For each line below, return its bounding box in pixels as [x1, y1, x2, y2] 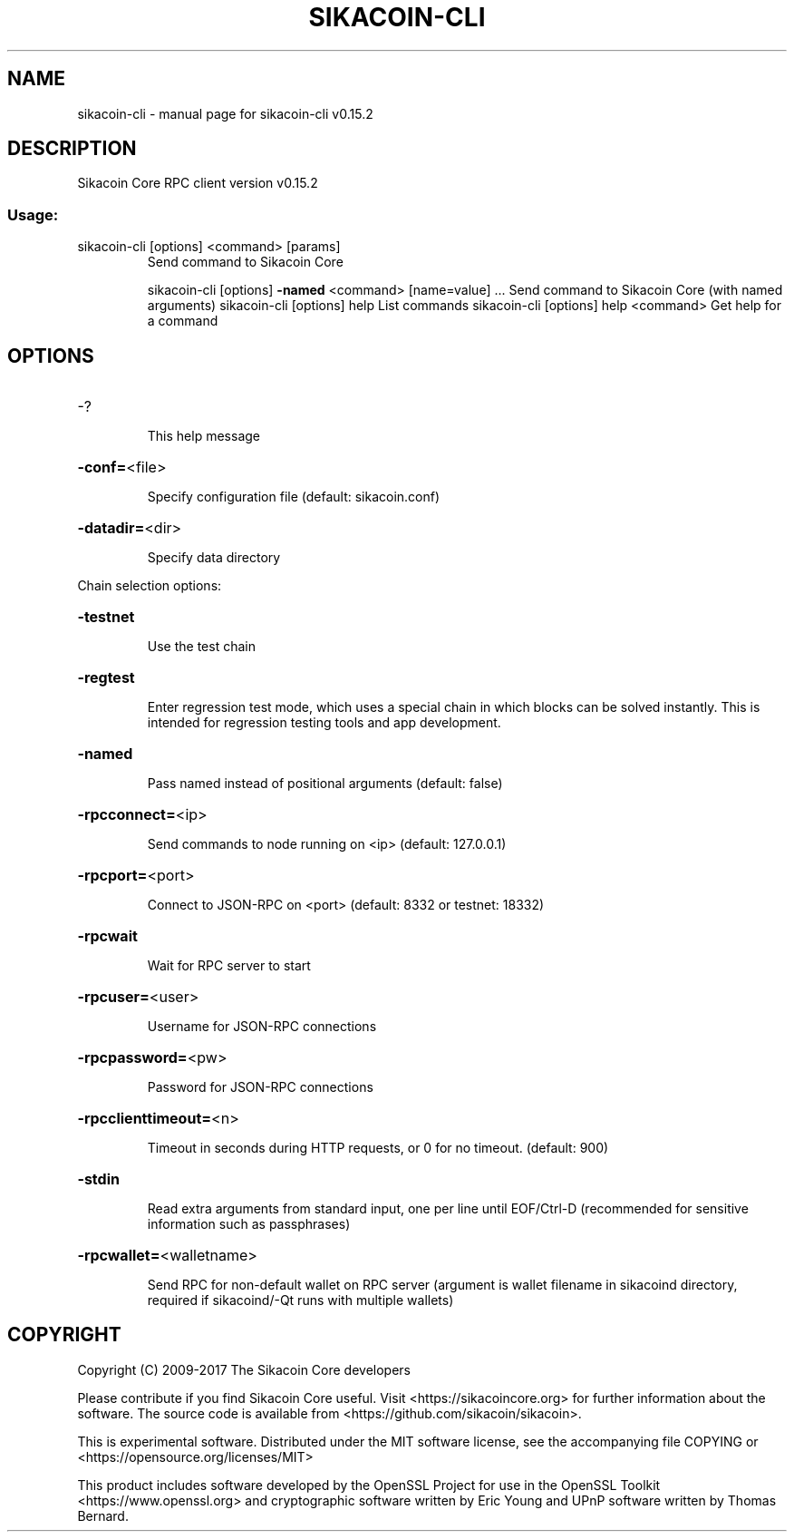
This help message [147, 428, 260, 444]
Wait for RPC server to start [147, 958, 311, 974]
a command [147, 313, 218, 329]
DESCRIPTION [7, 137, 137, 161]
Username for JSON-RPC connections [147, 1018, 377, 1035]
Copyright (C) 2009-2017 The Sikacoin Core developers [77, 1361, 411, 1378]
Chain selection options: [77, 578, 222, 594]
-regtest [77, 668, 135, 687]
